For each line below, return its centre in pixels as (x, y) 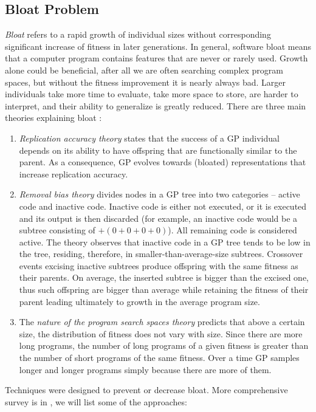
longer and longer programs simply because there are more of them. (145, 369)
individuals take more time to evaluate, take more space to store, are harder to (152, 94)
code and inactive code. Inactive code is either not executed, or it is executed (163, 206)
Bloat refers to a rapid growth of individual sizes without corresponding (138, 34)
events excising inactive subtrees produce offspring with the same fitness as (159, 265)
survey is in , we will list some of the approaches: (96, 401)
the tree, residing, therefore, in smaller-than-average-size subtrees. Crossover (161, 254)
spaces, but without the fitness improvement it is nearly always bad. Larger (146, 82)
